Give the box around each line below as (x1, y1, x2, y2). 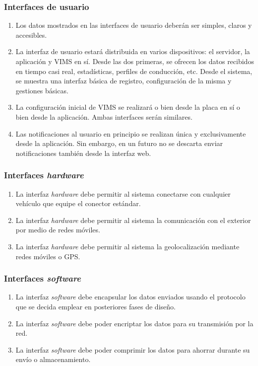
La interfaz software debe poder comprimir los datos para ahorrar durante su (15, 344, 250, 355)
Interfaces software (4, 272, 81, 285)
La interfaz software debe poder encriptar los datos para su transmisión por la (15, 318, 254, 328)
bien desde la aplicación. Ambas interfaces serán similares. (15, 111, 193, 122)
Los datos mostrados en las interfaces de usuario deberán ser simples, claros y (15, 20, 252, 30)
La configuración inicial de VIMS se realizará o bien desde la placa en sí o (15, 102, 240, 112)
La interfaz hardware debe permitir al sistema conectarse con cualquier (15, 188, 231, 199)
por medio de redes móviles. (15, 224, 100, 235)
